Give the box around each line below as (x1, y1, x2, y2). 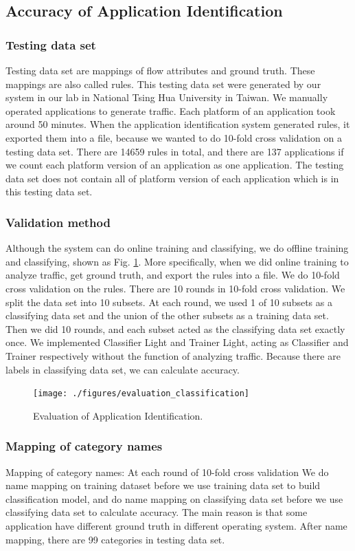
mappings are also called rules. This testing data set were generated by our (5, 76, 321, 91)
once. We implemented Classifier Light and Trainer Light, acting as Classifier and (5, 335, 349, 349)
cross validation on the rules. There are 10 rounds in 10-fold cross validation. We (5, 281, 345, 295)
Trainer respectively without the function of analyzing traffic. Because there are (5, 348, 341, 363)
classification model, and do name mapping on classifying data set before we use (5, 491, 343, 506)
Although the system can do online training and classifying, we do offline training (5, 241, 349, 255)
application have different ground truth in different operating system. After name (5, 518, 347, 532)
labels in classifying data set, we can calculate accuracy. (5, 362, 240, 376)
